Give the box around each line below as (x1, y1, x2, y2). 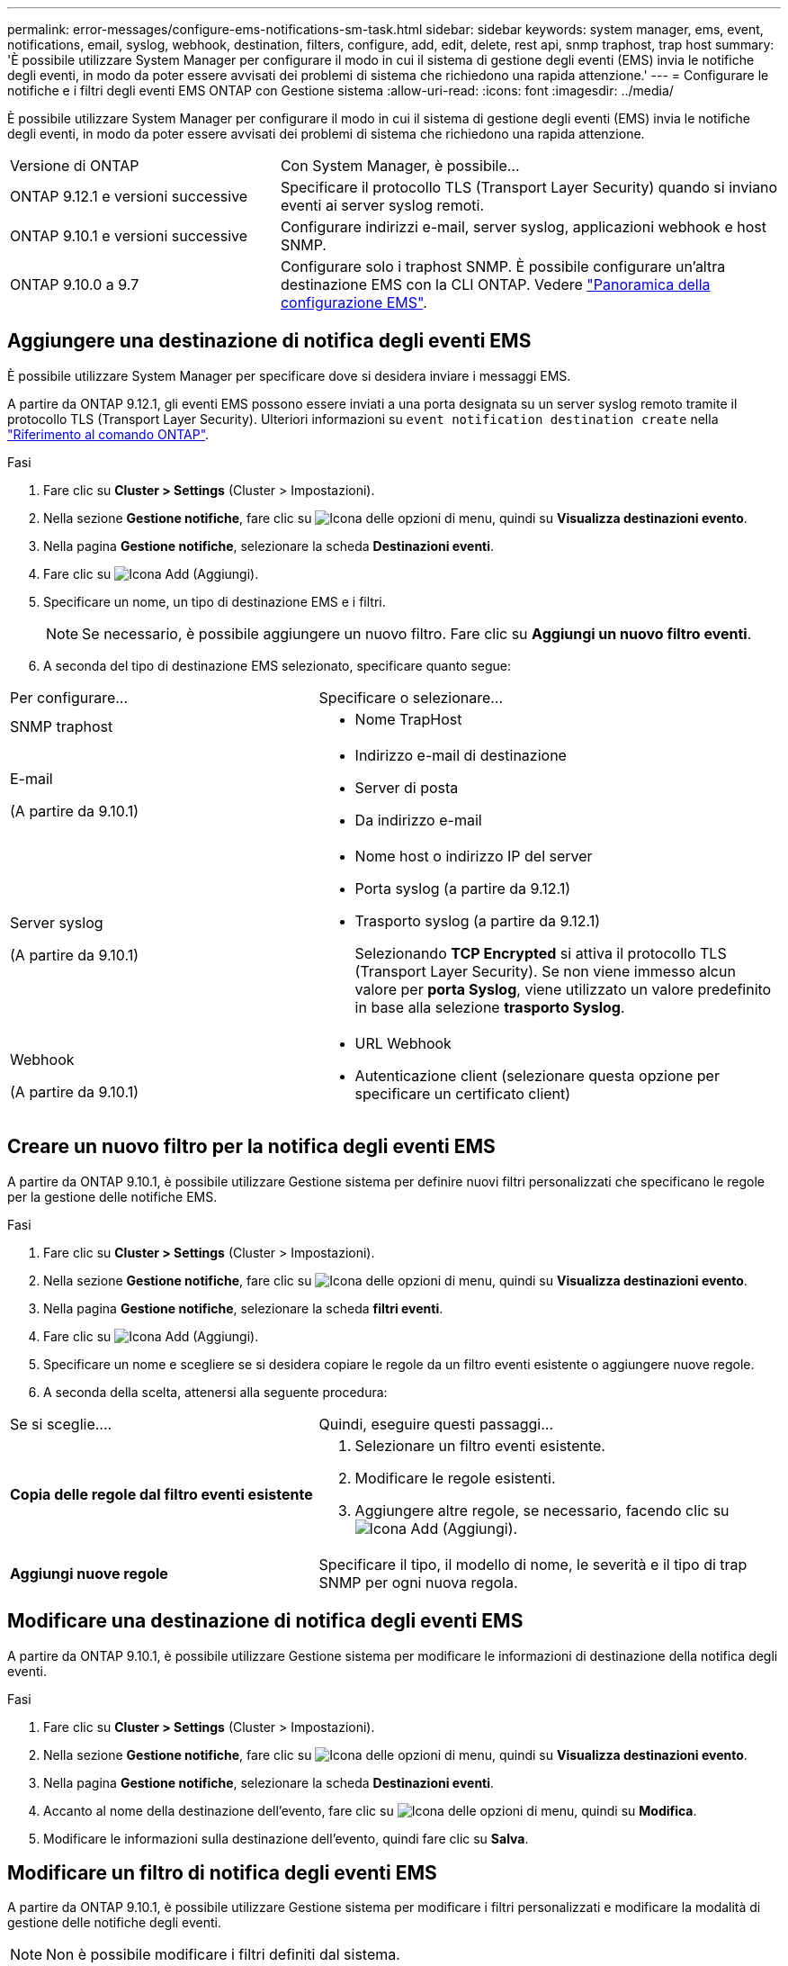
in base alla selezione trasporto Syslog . (354, 997, 625, 1016)
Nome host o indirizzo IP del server (354, 846, 593, 865)
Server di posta (354, 778, 459, 797)
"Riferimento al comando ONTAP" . (7, 426, 210, 442)
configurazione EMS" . (280, 293, 427, 311)
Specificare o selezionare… (318, 688, 504, 707)
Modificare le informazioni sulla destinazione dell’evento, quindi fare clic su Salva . (43, 1830, 529, 1846)
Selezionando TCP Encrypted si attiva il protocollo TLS (354, 943, 727, 962)
